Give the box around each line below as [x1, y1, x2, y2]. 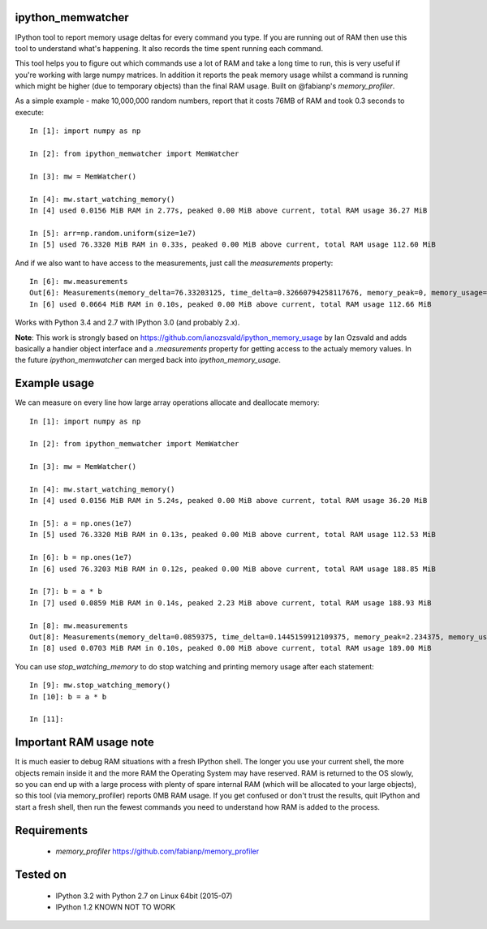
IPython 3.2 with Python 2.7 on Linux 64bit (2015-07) [55, 891, 233, 901]
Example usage [15, 376, 95, 390]
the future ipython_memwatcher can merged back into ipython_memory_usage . [15, 355, 282, 365]
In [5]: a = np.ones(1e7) [29, 519, 133, 528]
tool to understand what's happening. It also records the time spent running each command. [15, 43, 324, 53]
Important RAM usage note [15, 735, 154, 750]
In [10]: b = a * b [29, 692, 107, 701]
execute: [15, 107, 45, 117]
